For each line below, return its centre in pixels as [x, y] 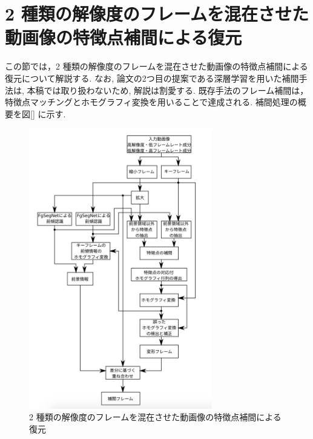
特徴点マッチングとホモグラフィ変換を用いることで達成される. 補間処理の [151, 102]
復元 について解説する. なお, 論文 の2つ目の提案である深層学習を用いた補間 [152, 78]
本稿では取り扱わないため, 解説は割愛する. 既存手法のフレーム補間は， [168, 90]
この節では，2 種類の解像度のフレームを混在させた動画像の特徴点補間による [156, 66]
